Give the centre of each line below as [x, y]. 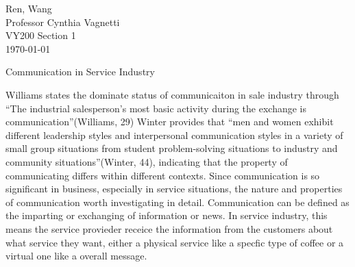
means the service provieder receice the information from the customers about [169, 228]
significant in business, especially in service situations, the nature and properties [174, 189]
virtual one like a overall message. [76, 256]
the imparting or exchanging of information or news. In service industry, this [167, 215]
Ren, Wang [29, 8]
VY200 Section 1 [41, 35]
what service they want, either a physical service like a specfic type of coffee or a [175, 242]
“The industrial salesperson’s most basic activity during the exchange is [156, 108]
